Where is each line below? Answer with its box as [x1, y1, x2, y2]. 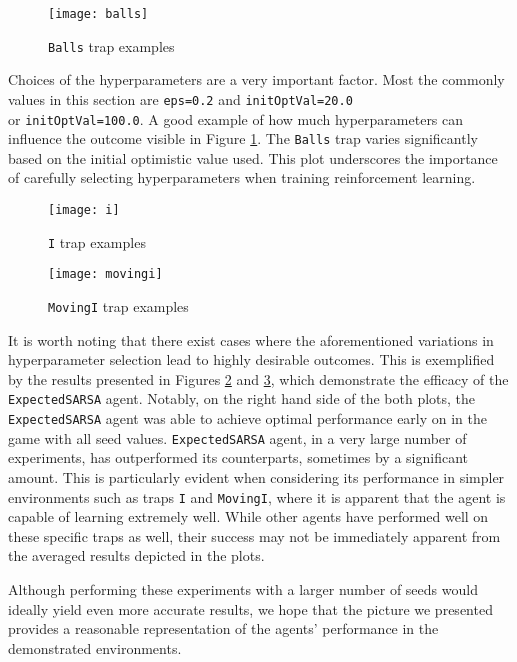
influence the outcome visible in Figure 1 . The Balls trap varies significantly [8, 128, 478, 149]
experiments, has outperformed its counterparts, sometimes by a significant [8, 447, 468, 468]
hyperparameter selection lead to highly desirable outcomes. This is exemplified [8, 349, 495, 370]
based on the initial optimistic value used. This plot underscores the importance [8, 147, 498, 168]
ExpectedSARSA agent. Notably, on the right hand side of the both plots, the [8, 388, 476, 409]
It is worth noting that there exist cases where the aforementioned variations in [8, 329, 494, 350]
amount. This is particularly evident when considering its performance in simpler [8, 467, 505, 488]
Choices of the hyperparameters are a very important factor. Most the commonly [8, 69, 505, 90]
